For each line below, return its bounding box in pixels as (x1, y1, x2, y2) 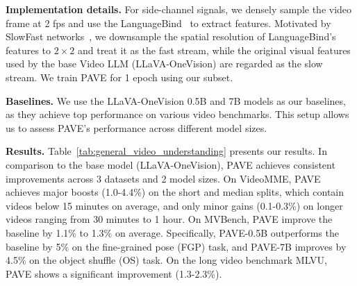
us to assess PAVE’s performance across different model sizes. (6, 120, 267, 135)
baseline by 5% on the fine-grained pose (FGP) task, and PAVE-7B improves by (6, 239, 347, 253)
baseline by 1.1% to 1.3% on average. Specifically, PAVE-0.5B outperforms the (6, 225, 339, 239)
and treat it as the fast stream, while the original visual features (77, 42, 351, 57)
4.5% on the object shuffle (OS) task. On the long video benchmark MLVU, (6, 253, 327, 267)
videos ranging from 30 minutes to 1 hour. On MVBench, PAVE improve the (6, 212, 333, 226)
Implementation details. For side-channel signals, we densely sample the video (6, 2, 352, 16)
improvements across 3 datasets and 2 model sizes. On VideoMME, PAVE (6, 171, 321, 185)
